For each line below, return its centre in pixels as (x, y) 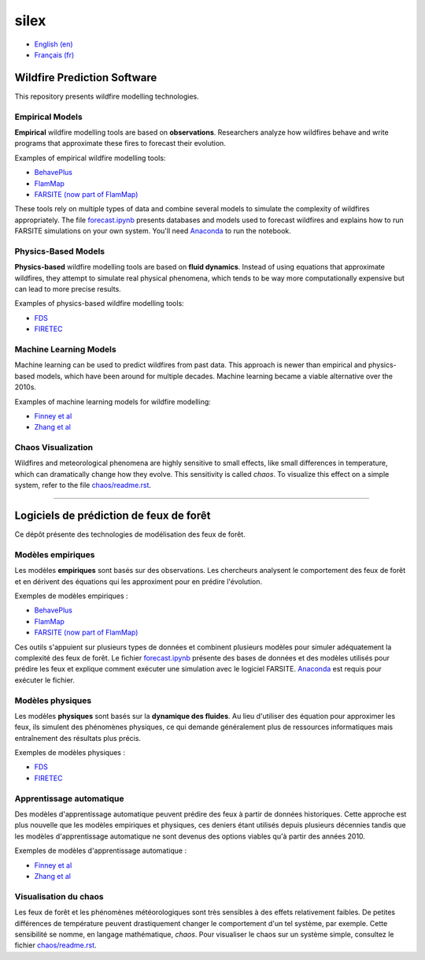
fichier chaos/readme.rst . (56, 945)
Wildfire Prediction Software (86, 78)
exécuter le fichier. (44, 680)
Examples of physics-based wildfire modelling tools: (99, 303)
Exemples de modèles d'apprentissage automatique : (101, 850)
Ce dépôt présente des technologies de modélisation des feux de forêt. (130, 534)
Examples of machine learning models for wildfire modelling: (113, 401)
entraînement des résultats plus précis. (78, 738)
